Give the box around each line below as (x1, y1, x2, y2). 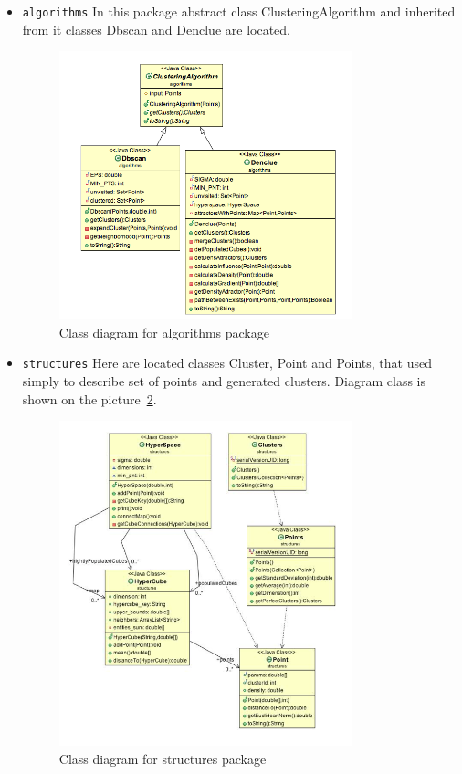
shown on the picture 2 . (22, 389, 157, 408)
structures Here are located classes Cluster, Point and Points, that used (22, 353, 432, 372)
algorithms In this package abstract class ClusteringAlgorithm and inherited (22, 2, 456, 20)
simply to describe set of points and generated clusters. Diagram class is (22, 371, 426, 390)
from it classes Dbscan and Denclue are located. (22, 19, 290, 38)
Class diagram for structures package (58, 748, 267, 768)
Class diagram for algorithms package (58, 322, 269, 341)
